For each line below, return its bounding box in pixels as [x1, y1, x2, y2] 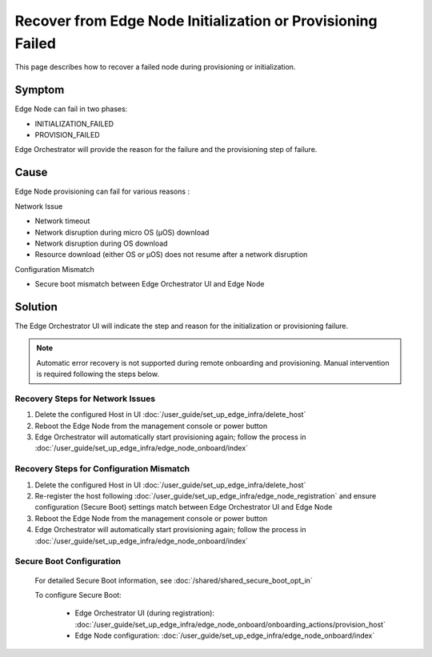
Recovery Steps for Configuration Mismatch [14, 463, 190, 475]
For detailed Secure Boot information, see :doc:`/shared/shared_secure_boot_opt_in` [34, 575, 314, 585]
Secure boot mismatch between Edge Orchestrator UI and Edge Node [34, 279, 265, 289]
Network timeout [34, 216, 90, 226]
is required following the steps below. [36, 369, 160, 379]
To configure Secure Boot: [34, 590, 122, 599]
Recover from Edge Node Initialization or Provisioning [14, 12, 378, 30]
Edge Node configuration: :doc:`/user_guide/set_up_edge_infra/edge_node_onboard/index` [74, 631, 375, 640]
